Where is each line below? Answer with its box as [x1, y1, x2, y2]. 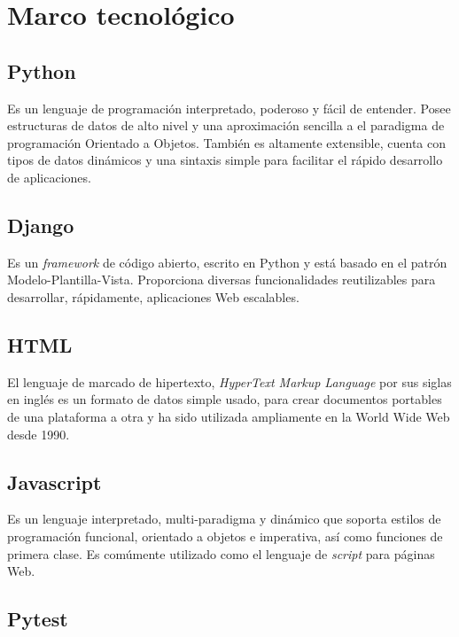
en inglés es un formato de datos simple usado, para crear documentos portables [7, 390, 442, 408]
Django [7, 211, 74, 238]
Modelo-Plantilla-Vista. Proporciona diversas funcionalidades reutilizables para [7, 270, 436, 289]
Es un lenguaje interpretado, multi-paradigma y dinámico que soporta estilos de [7, 509, 441, 528]
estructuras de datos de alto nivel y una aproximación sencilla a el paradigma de [7, 116, 445, 135]
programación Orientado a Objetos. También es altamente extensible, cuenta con [7, 133, 446, 151]
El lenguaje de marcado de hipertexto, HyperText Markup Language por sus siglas [7, 372, 452, 391]
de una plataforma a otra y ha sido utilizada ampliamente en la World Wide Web [7, 407, 450, 425]
